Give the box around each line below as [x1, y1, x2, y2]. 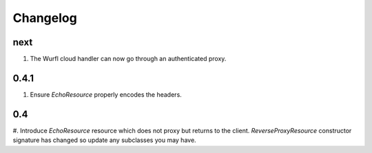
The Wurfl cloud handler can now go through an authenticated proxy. [30, 55, 227, 63]
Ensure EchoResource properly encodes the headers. [30, 90, 182, 99]
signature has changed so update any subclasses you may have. [12, 136, 196, 144]
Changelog [12, 10, 77, 25]
